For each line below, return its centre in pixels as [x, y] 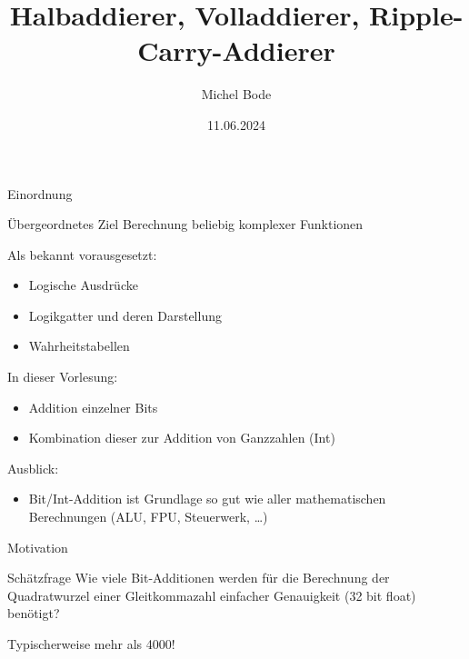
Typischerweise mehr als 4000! [91, 644]
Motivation [38, 547]
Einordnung [40, 193]
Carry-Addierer [236, 50]
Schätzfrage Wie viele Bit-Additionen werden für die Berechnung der [199, 578]
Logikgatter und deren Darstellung [125, 315]
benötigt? [34, 613]
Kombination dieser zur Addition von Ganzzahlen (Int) [182, 438]
